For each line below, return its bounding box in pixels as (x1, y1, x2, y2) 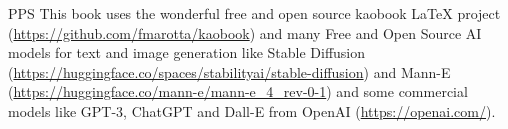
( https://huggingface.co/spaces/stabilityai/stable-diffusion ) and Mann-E (8, 61, 451, 82)
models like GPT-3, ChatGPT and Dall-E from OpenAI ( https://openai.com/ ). (8, 100, 496, 121)
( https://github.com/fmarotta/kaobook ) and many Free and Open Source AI (8, 22, 482, 43)
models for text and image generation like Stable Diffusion (8, 42, 366, 63)
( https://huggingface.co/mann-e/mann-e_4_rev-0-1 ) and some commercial (8, 81, 468, 102)
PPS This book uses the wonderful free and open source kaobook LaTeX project (8, 3, 501, 23)
